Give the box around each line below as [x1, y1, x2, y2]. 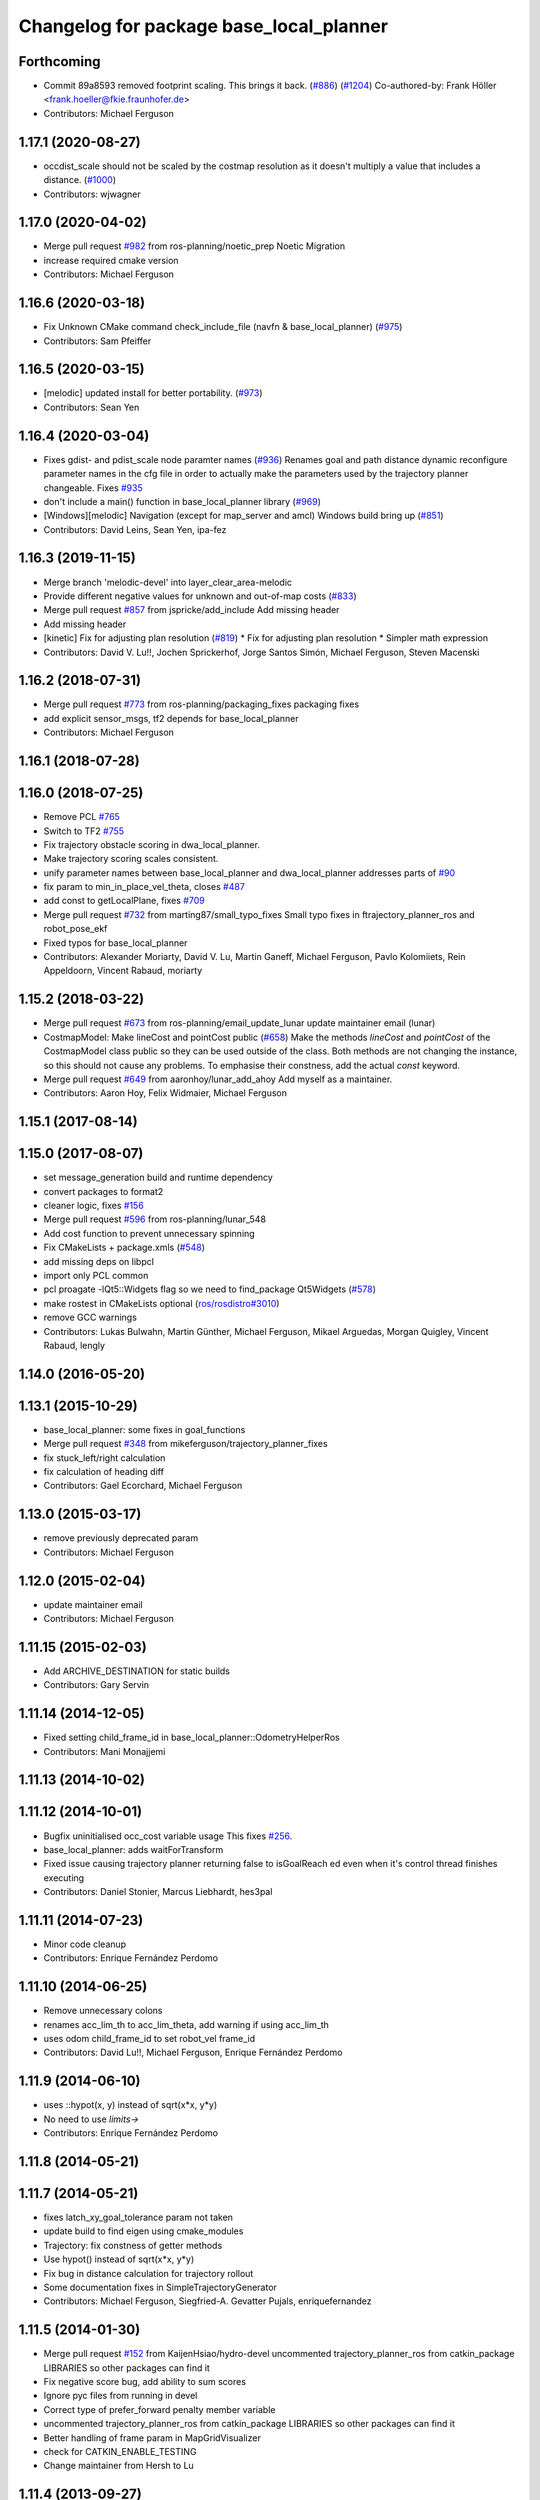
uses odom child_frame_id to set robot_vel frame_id [43, 2033, 255, 2045]
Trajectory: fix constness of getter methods [43, 2239, 223, 2251]
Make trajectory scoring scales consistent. [43, 853, 219, 865]
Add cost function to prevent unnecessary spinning [43, 1227, 255, 1239]
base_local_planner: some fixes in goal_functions [43, 1423, 246, 1435]
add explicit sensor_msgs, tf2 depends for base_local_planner [43, 712, 299, 724]
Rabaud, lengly [43, 1339, 105, 1351]
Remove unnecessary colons [43, 2005, 163, 2017]
